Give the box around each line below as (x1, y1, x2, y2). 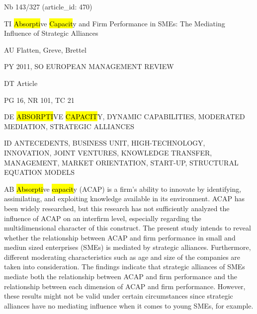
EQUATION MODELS (4, 167, 75, 177)
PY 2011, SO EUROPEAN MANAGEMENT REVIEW (4, 61, 174, 72)
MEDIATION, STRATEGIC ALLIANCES (4, 121, 135, 131)
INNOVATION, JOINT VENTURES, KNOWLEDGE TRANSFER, (4, 147, 212, 157)
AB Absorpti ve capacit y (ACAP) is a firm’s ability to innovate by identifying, (4, 183, 242, 194)
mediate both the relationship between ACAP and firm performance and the (4, 271, 238, 282)
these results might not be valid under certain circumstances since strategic (4, 291, 233, 301)
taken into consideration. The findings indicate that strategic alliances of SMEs (4, 261, 245, 272)
